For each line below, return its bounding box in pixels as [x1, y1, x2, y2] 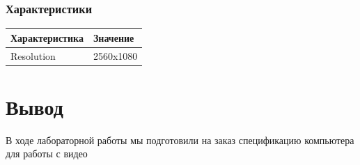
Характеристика [10, 30, 84, 45]
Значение [93, 30, 134, 45]
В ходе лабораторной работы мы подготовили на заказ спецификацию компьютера [6, 132, 354, 147]
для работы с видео [6, 146, 88, 161]
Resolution [10, 48, 56, 63]
